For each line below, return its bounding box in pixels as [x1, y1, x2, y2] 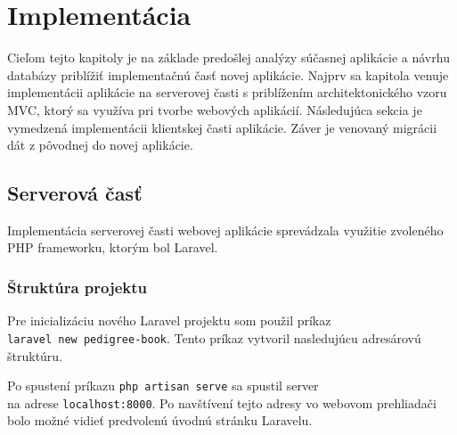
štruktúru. [7, 346, 63, 365]
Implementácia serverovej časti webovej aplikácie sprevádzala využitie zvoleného [7, 220, 444, 239]
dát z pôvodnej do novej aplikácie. [7, 135, 193, 154]
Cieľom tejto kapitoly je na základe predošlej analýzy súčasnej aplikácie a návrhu [7, 48, 450, 67]
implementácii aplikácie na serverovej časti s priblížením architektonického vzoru [7, 83, 447, 102]
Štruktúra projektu [7, 276, 148, 298]
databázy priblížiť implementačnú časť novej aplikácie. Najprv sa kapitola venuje [7, 65, 449, 84]
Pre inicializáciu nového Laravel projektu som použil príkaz [7, 311, 331, 330]
